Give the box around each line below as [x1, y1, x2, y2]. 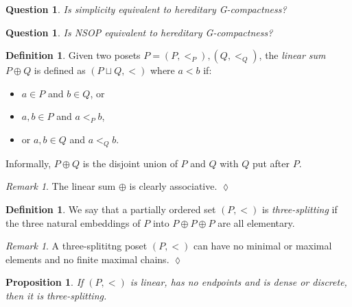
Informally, [5, 156, 51, 170]
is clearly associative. [129, 179, 218, 193]
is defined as [34, 63, 86, 77]
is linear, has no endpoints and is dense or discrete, [130, 275, 347, 289]
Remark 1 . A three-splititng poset [5, 238, 148, 253]
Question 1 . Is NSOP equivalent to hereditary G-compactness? [5, 25, 273, 39]
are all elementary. [218, 215, 295, 230]
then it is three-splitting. [5, 288, 107, 302]
